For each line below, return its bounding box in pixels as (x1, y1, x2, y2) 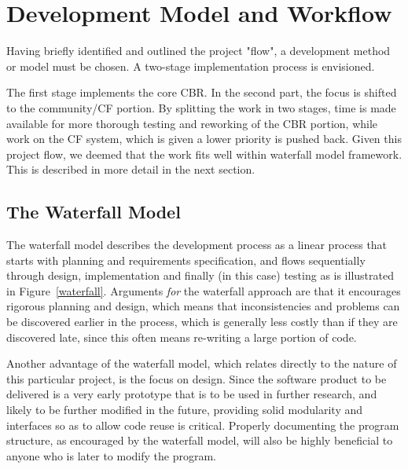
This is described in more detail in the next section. (6, 161, 255, 178)
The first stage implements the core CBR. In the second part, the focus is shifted (6, 84, 397, 101)
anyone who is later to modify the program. (6, 447, 216, 464)
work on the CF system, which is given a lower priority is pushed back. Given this (6, 130, 402, 147)
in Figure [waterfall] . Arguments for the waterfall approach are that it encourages (6, 282, 401, 299)
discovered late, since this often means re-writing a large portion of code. (6, 328, 357, 345)
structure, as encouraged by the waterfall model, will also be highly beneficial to (6, 432, 393, 449)
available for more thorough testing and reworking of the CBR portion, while (6, 115, 378, 131)
